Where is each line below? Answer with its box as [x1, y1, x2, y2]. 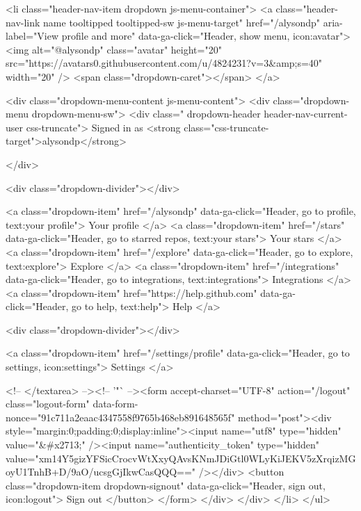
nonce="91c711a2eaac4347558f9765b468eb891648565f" [6, 409, 235, 424]
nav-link [6, 15, 40, 29]
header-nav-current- [264, 106, 348, 121]
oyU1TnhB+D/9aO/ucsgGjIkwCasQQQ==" [6, 464, 196, 479]
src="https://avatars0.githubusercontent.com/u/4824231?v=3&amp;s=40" [6, 56, 323, 70]
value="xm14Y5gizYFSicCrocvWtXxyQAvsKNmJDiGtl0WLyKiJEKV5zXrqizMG [6, 451, 356, 465]
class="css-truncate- [184, 120, 269, 134]
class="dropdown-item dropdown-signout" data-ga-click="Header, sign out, [6, 478, 326, 492]
